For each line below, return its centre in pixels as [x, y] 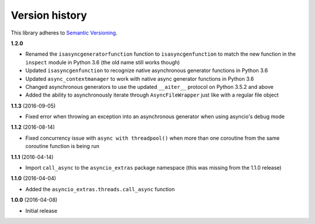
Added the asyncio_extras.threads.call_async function [100, 189]
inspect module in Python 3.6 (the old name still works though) [103, 62]
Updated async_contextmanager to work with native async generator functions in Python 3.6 [140, 78]
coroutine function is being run [62, 146]
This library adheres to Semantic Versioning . [64, 33]
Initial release [41, 211]
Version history [49, 15]
